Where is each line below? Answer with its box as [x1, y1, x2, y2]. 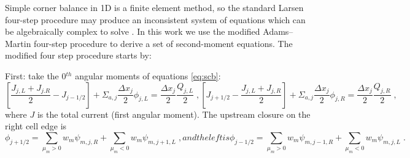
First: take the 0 [5, 69, 66, 82]
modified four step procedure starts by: [5, 49, 152, 62]
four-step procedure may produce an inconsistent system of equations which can [5, 13, 306, 26]
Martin [5, 37, 31, 49]
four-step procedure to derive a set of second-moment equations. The [34, 37, 293, 49]
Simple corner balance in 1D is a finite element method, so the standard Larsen [5, 1, 304, 13]
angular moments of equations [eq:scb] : [75, 69, 221, 82]
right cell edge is [5, 120, 67, 132]
